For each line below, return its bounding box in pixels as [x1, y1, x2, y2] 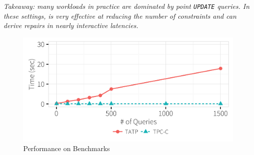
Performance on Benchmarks [23, 143, 110, 154]
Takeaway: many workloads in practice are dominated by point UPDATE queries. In [3, 1, 250, 11]
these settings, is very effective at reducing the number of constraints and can [3, 10, 237, 21]
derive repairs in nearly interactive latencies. [3, 20, 138, 31]
